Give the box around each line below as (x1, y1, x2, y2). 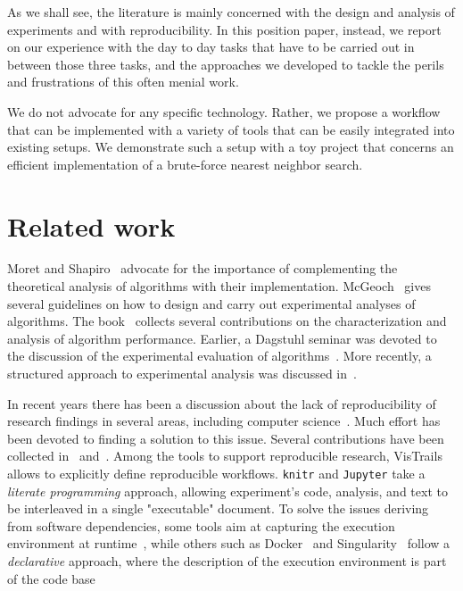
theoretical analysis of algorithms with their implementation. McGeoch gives (7, 277, 431, 295)
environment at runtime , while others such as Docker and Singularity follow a (7, 534, 451, 553)
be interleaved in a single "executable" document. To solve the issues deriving (7, 499, 429, 518)
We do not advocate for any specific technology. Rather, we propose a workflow (7, 102, 441, 121)
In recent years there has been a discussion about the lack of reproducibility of (7, 394, 436, 412)
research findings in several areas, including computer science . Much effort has (7, 412, 441, 430)
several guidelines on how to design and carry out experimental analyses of (7, 294, 416, 312)
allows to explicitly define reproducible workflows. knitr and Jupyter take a (7, 464, 426, 482)
